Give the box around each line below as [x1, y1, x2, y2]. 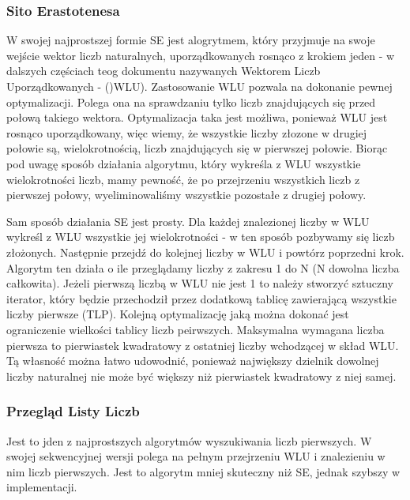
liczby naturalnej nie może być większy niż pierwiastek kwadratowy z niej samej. [6, 367, 397, 384]
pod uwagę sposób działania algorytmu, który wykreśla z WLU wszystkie [6, 155, 361, 171]
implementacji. [6, 479, 77, 495]
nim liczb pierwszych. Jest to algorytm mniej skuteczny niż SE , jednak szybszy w [6, 463, 401, 479]
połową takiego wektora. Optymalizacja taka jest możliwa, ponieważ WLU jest [6, 109, 388, 126]
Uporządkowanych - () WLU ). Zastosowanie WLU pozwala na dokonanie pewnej [6, 78, 393, 94]
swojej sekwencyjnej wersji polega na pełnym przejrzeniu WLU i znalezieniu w [6, 448, 386, 464]
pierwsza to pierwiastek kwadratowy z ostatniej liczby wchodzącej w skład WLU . [6, 336, 399, 353]
